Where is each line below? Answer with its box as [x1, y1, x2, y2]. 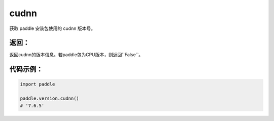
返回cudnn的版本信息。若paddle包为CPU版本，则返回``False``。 [9, 52, 144, 58]
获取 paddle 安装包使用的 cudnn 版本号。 [9, 25, 96, 31]
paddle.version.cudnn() [20, 96, 80, 101]
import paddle [20, 82, 55, 87]
